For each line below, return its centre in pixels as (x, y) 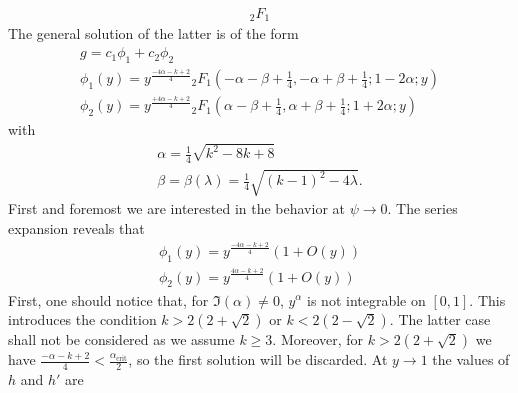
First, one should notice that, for (108, 299)
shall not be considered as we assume (121, 339)
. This (487, 299)
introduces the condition (82, 319)
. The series (422, 208)
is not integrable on (366, 299)
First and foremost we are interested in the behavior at (176, 208)
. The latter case (440, 319)
